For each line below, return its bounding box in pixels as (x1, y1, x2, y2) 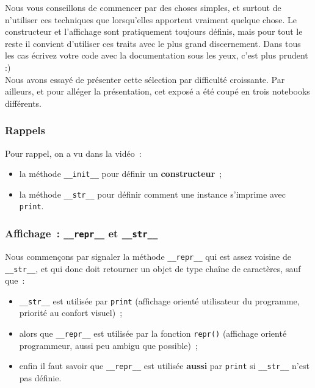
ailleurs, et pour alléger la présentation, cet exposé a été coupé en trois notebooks (5, 85, 310, 98)
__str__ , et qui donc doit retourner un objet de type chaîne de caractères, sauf (5, 262, 301, 275)
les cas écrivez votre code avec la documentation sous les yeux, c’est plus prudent (5, 49, 308, 62)
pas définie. (19, 371, 62, 384)
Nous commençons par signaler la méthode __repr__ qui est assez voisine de (5, 250, 291, 262)
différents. (5, 96, 42, 109)
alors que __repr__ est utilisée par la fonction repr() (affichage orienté (19, 327, 287, 340)
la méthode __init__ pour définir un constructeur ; (19, 167, 222, 180)
